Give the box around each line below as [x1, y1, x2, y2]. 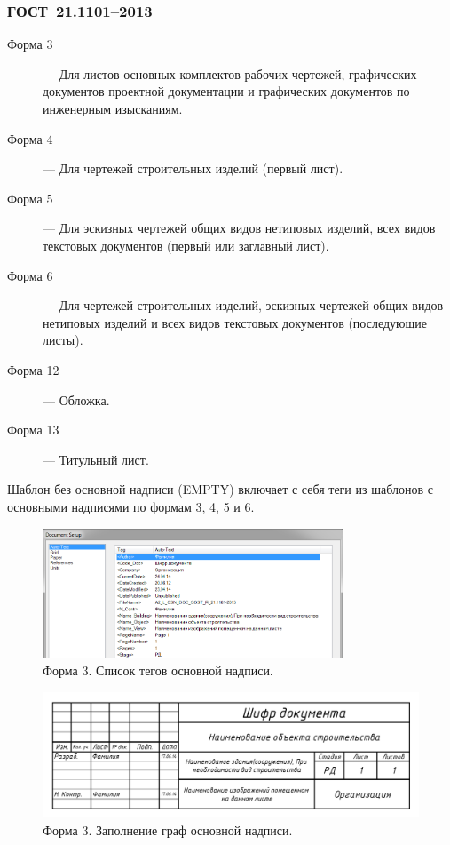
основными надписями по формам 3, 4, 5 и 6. [7, 497, 255, 515]
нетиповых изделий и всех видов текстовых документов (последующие [43, 313, 427, 331]
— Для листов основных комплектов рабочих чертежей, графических [43, 64, 417, 83]
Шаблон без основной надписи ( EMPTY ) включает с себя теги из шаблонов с [7, 480, 433, 498]
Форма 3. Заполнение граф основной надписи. [43, 820, 293, 839]
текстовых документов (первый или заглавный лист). [43, 235, 329, 254]
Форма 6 [7, 266, 53, 284]
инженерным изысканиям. [43, 100, 183, 117]
